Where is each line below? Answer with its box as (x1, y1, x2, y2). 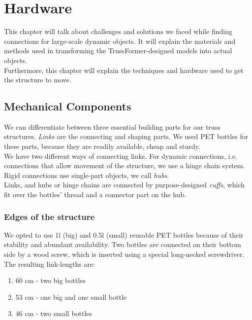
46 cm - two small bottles (15, 308, 93, 319)
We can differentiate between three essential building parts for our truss (4, 121, 220, 132)
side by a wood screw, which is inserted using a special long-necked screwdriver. (4, 249, 245, 259)
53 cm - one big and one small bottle (15, 291, 127, 302)
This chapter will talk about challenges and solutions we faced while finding (4, 26, 232, 36)
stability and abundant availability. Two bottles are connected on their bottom (4, 239, 241, 249)
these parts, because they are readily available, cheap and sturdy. (4, 141, 200, 151)
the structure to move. (4, 74, 71, 85)
